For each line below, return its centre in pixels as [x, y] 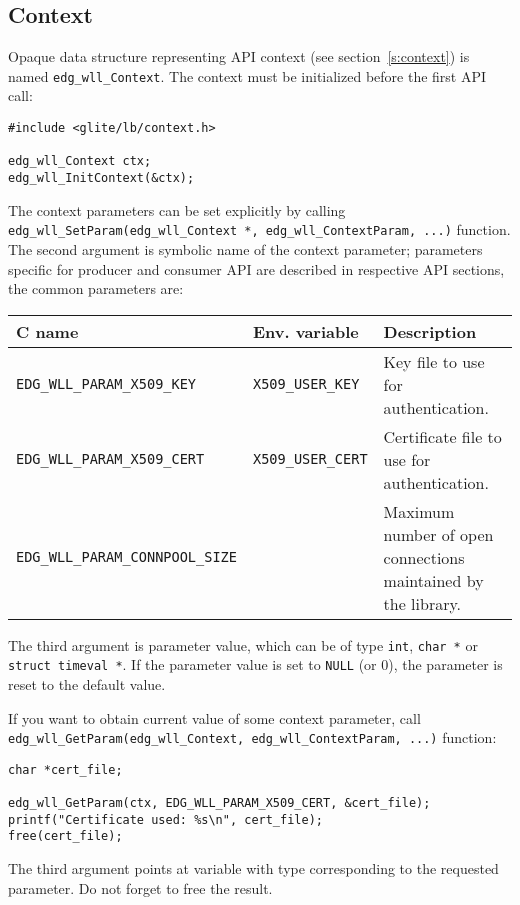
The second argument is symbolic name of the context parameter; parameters [245, 248]
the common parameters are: [96, 288]
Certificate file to [442, 436]
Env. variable [305, 331]
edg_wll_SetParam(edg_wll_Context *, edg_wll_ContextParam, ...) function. [259, 229]
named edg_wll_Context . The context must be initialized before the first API [247, 75]
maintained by [433, 580]
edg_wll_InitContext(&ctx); [101, 178]
